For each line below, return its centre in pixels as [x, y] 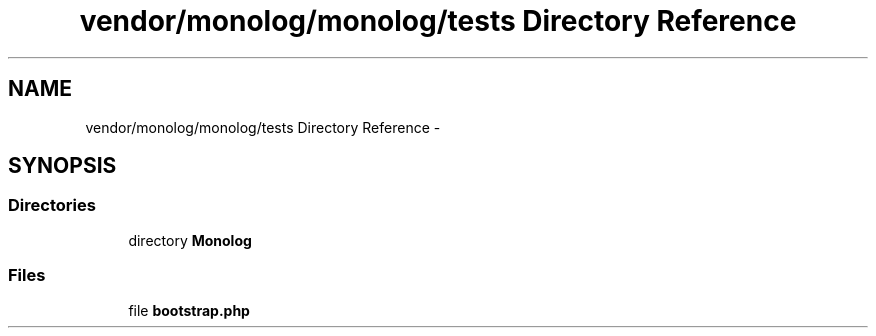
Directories [52, 205]
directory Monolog [190, 240]
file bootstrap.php [189, 310]
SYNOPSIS [62, 166]
